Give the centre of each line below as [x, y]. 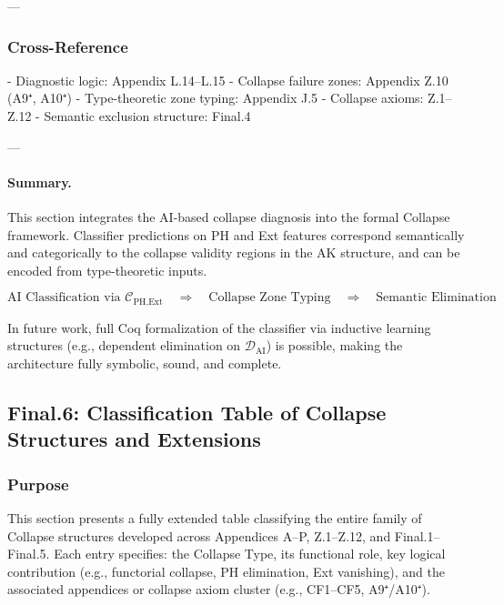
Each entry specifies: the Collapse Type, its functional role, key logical [250, 554]
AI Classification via [64, 298]
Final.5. [29, 554]
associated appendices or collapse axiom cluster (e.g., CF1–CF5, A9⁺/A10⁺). [219, 589]
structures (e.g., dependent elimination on [124, 345]
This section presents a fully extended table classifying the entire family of [215, 517]
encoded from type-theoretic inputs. [107, 270]
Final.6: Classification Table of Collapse [197, 412]
